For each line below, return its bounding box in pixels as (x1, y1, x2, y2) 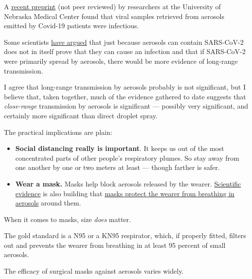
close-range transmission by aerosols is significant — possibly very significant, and (4, 101, 248, 111)
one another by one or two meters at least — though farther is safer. (15, 162, 220, 172)
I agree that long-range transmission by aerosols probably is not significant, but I (4, 82, 246, 92)
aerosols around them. (15, 198, 81, 208)
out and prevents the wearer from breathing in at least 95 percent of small (4, 240, 226, 250)
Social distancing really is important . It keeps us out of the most (15, 143, 224, 153)
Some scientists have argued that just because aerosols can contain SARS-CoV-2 (4, 37, 244, 47)
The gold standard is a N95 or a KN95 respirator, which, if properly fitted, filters (4, 230, 246, 241)
